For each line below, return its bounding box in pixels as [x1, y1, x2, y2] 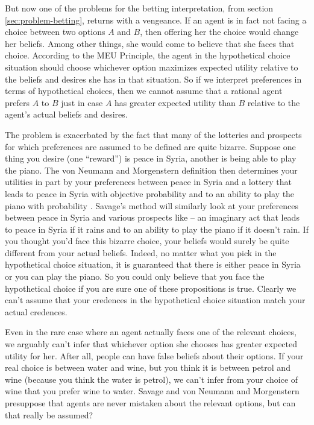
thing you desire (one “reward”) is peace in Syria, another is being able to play [5, 152, 297, 165]
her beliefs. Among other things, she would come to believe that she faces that [5, 37, 295, 49]
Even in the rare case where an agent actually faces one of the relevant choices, [5, 326, 297, 338]
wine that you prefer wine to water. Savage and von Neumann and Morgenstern [5, 385, 300, 397]
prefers [5, 96, 30, 109]
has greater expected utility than [115, 96, 236, 109]
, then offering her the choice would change [140, 25, 299, 38]
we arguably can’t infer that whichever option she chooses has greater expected [5, 338, 298, 350]
